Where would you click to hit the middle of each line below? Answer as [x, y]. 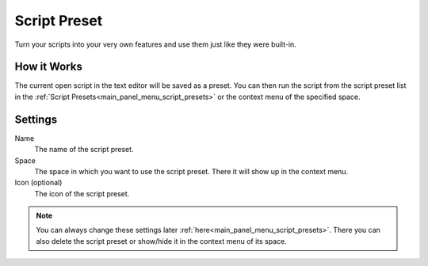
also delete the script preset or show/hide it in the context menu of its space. [161, 241]
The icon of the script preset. [82, 193]
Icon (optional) [38, 183]
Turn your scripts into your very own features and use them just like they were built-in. [155, 44]
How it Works [48, 67]
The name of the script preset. [84, 150]
